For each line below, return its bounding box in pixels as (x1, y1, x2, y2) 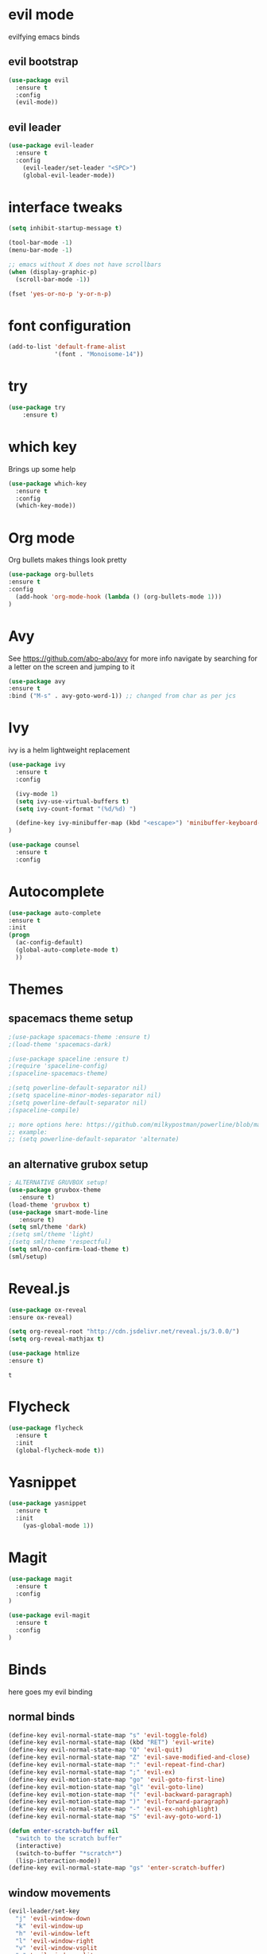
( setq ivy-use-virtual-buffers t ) (15, 797, 130, 806)
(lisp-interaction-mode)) (15, 1857, 102, 1865)
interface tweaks (8, 198, 123, 216)
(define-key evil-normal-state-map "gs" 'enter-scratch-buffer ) (8, 1864, 226, 1872)
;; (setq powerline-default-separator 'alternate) (8, 1136, 180, 1144)
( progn (8, 931, 30, 940)
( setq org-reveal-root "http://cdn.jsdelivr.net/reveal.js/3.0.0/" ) (8, 1328, 240, 1336)
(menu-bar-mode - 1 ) (8, 246, 73, 254)
